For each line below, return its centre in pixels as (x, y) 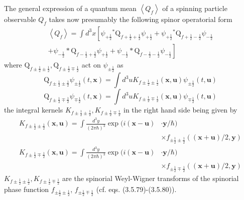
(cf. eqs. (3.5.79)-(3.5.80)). (136, 189)
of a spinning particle (195, 8)
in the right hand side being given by (180, 110)
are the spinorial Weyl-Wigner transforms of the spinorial (151, 178)
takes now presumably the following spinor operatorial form (141, 19)
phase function (27, 189)
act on (91, 64)
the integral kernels (34, 110)
